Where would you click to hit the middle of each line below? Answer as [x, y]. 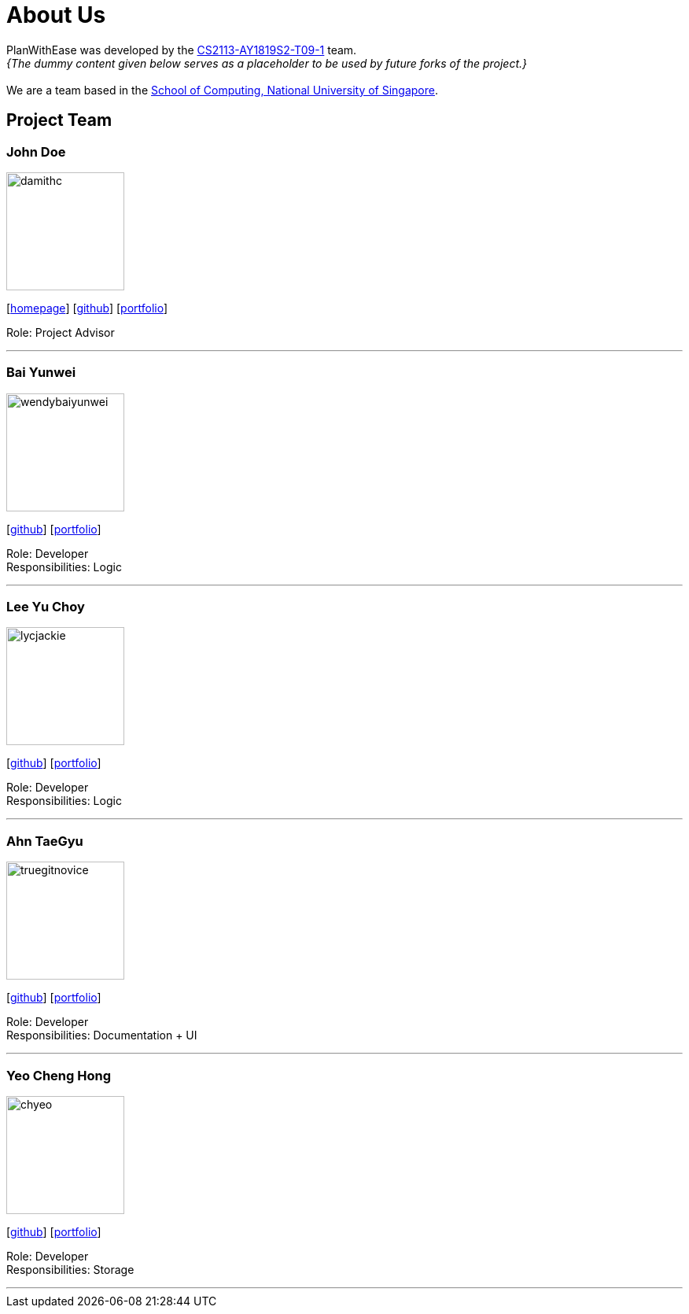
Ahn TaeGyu [45, 841]
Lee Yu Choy [46, 607]
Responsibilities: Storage [70, 1269]
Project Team [59, 120]
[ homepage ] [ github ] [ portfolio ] [87, 308]
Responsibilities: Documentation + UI [102, 1035]
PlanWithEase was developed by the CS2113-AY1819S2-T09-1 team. [182, 50]
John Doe [36, 151]
